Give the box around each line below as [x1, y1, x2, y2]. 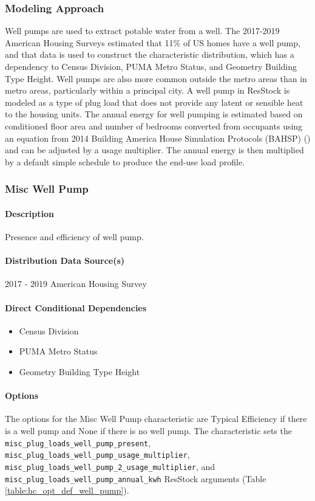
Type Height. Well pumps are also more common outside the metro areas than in [5, 72, 307, 85]
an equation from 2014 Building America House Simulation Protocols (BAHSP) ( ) [5, 131, 311, 144]
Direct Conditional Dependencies [5, 301, 147, 314]
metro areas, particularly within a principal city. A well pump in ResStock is [5, 84, 290, 97]
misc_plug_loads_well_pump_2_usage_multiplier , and [5, 460, 215, 472]
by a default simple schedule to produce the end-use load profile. [5, 155, 245, 168]
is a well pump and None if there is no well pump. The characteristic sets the [5, 424, 292, 437]
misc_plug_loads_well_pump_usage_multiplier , [5, 448, 190, 461]
